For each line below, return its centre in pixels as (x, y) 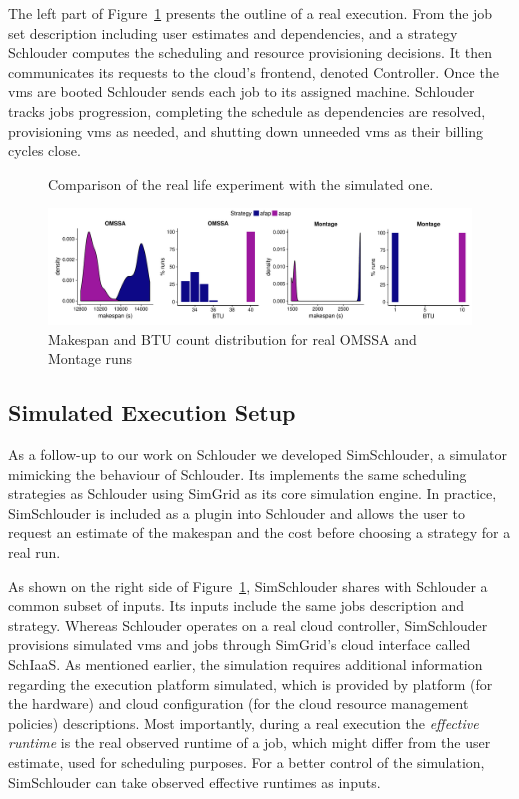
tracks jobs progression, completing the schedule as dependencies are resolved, (247, 110)
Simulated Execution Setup (152, 412)
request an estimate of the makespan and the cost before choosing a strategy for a (259, 532)
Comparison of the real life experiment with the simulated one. (241, 183)
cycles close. (44, 150)
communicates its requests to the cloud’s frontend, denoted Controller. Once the (253, 71)
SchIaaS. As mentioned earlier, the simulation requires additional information (245, 664)
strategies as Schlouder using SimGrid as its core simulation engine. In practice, (252, 493)
